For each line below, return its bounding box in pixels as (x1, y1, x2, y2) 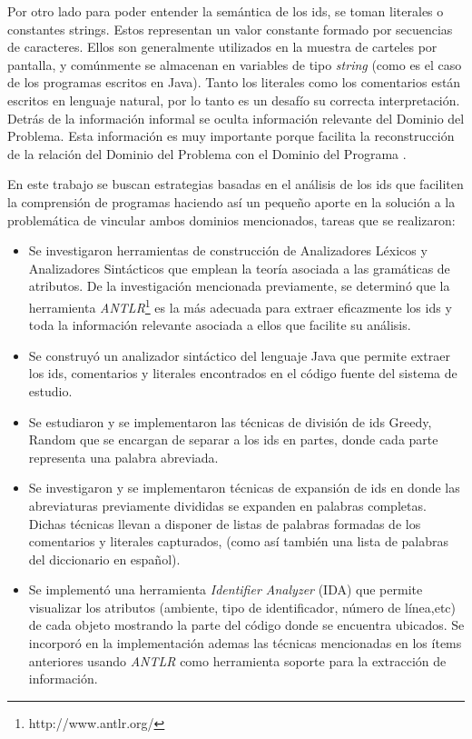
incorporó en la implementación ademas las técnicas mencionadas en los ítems (28, 634, 462, 653)
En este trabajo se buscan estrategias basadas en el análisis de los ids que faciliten (7, 175, 464, 194)
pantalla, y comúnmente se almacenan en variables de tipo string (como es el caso (7, 55, 462, 74)
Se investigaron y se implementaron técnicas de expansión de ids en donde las (28, 478, 460, 497)
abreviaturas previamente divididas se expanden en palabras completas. (28, 495, 427, 514)
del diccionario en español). (28, 549, 181, 568)
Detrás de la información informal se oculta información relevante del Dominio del (7, 108, 465, 127)
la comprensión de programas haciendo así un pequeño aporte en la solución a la (7, 192, 456, 211)
